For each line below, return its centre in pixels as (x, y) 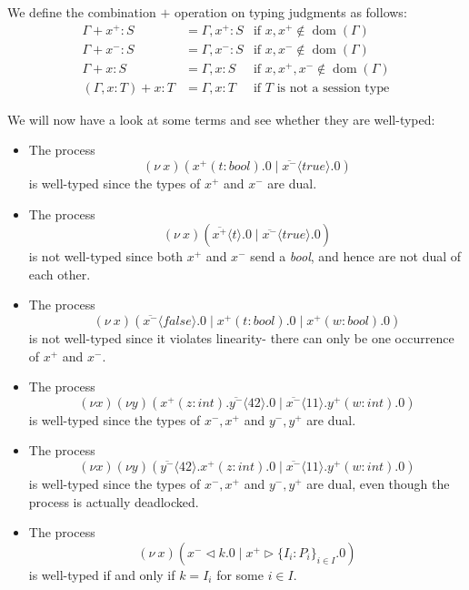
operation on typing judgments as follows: (290, 12)
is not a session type (333, 88)
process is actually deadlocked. (114, 501)
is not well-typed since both (106, 256)
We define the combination (82, 12)
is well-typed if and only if (102, 574)
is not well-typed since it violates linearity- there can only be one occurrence (241, 338)
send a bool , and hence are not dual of (356, 256)
